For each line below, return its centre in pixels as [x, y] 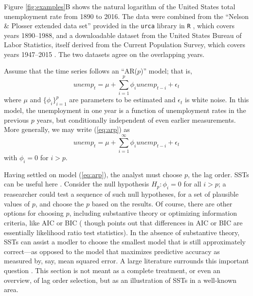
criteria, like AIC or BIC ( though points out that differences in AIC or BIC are [123, 223]
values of [17, 203]
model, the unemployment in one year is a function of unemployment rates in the [125, 110]
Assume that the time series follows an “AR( [71, 70]
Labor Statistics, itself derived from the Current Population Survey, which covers [125, 45]
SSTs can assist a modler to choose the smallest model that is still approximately [125, 242]
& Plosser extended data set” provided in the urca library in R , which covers [119, 26]
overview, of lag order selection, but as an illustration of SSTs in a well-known [120, 280]
